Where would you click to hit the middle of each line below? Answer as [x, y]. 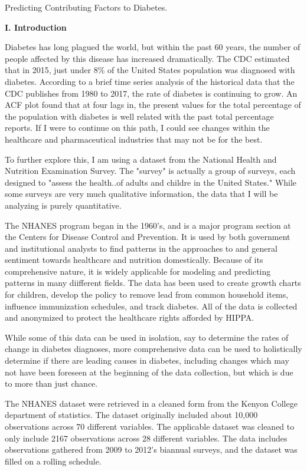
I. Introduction [36, 27]
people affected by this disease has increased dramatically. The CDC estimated [147, 58]
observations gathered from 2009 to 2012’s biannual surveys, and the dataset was [151, 449]
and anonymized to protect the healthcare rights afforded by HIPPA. [130, 317]
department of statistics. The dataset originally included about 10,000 [131, 415]
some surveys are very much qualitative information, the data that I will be [141, 194]
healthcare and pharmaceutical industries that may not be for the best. [134, 139]
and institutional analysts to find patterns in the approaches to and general [141, 248]
